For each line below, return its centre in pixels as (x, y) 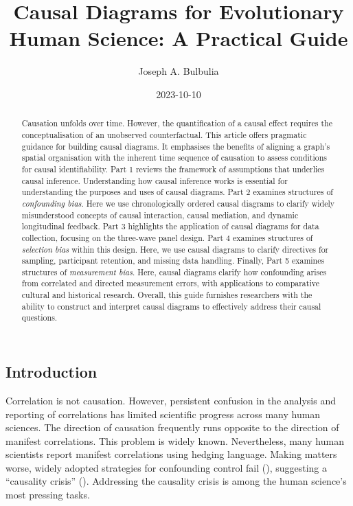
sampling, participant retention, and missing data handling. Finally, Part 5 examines (173, 261)
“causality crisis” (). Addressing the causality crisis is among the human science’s (176, 481)
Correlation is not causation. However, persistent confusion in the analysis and (171, 400)
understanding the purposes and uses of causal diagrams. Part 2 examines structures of (177, 192)
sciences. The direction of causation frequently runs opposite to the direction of (172, 427)
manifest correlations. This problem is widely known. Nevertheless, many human (175, 440)
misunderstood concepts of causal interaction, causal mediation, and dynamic (160, 215)
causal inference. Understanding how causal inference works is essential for (155, 180)
